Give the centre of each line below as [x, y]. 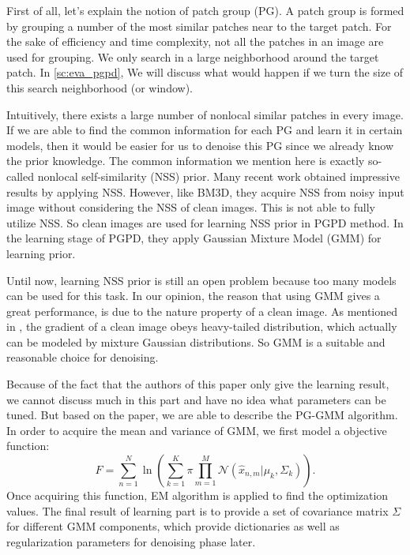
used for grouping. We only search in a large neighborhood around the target [193, 56]
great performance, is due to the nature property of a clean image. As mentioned [202, 311]
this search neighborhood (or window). [100, 87]
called [20, 176]
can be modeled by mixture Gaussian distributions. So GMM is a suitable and [196, 341]
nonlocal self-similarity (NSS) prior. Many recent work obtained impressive [218, 176]
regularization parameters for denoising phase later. [131, 541]
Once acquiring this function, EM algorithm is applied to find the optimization [197, 495]
